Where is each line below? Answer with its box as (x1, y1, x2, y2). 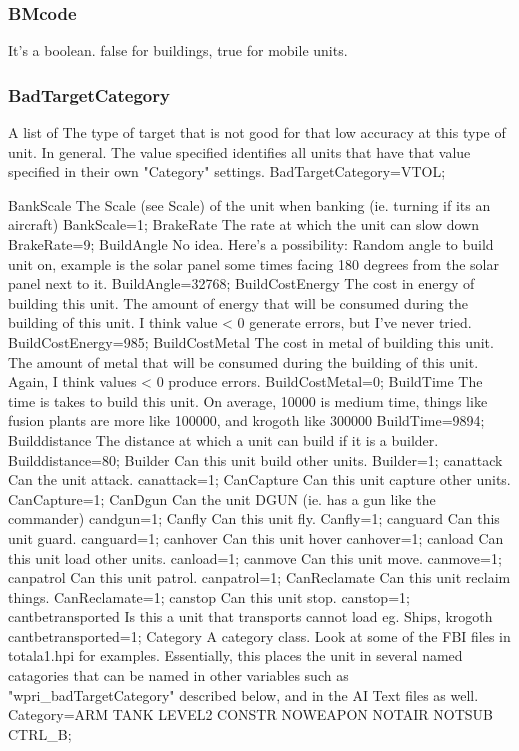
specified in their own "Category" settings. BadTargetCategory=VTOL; (8, 161, 446, 182)
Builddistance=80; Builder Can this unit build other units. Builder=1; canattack (8, 449, 503, 470)
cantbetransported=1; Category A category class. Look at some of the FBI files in (8, 625, 511, 646)
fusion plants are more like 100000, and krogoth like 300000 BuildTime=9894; (8, 410, 485, 431)
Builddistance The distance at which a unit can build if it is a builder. (8, 429, 439, 450)
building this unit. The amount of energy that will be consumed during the (8, 292, 468, 313)
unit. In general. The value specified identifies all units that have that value (8, 141, 471, 162)
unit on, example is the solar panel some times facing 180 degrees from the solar (8, 253, 499, 274)
